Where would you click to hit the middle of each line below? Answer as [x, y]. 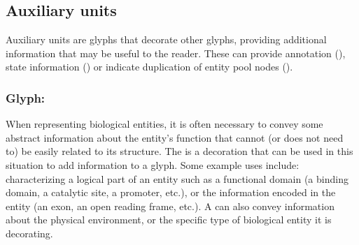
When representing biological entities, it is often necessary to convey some [164, 124]
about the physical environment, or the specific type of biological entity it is [169, 220]
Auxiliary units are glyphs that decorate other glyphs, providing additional [166, 39]
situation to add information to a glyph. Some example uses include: [153, 164]
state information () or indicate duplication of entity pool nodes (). [149, 67]
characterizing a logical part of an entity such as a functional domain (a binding [177, 178]
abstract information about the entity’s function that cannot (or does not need [175, 137]
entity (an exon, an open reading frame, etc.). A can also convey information [170, 206]
